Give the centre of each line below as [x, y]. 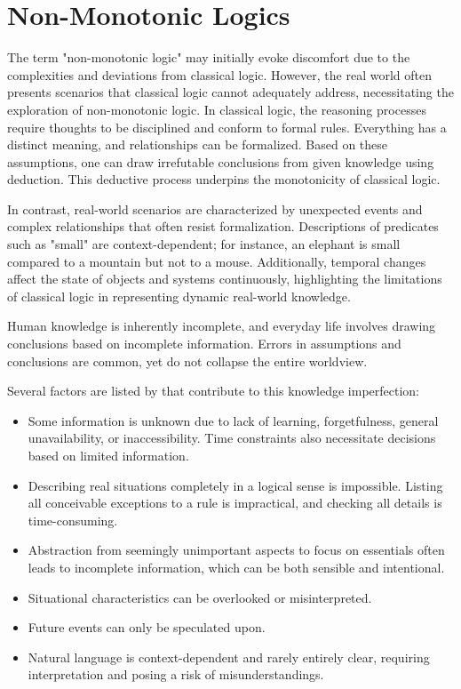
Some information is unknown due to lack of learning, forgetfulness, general [233, 420]
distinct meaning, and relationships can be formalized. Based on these [198, 144]
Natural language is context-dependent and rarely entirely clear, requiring [229, 657]
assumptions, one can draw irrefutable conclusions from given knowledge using [221, 161]
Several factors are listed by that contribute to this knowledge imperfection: [213, 391]
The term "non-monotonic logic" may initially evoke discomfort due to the [209, 57]
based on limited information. [108, 455]
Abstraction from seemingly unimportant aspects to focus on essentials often [236, 550]
